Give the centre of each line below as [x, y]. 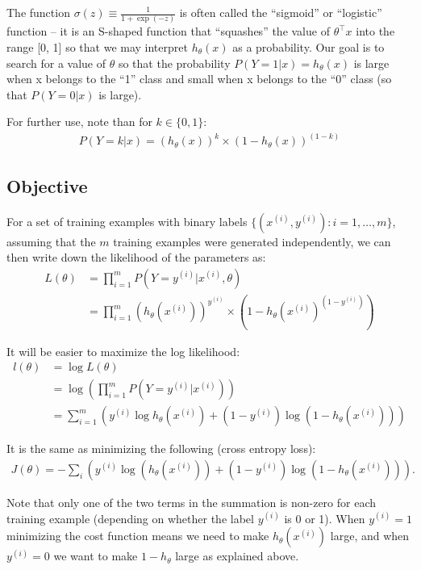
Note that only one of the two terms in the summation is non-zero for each [192, 503]
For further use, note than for [79, 122]
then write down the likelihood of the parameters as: [136, 257]
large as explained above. [237, 556]
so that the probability [174, 63]
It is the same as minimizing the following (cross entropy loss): [161, 448]
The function [38, 12]
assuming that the [51, 241]
